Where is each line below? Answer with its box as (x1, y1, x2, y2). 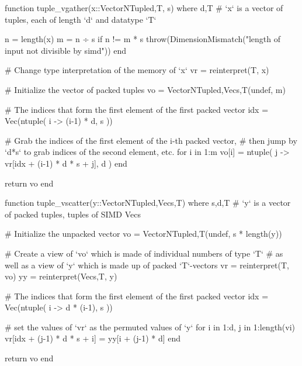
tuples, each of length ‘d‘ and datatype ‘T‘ (5, 13, 157, 25)
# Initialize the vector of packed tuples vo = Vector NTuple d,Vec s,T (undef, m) (5, 83, 286, 95)
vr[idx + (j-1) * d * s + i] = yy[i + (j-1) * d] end (5, 332, 181, 344)
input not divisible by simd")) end (5, 44, 127, 56)
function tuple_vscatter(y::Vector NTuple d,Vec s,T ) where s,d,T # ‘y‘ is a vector (5, 196, 291, 209)
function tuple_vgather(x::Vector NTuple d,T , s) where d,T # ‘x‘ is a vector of (5, 2, 283, 13)
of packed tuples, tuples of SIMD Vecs (5, 208, 141, 220)
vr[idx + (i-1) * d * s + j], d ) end (5, 157, 127, 169)
